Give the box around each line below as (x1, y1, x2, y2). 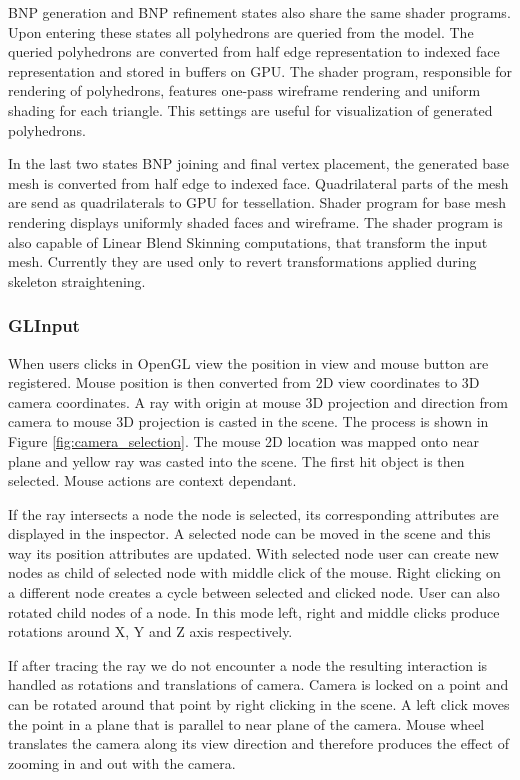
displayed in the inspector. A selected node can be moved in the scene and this (8, 523, 491, 544)
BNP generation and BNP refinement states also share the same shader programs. (8, 2, 511, 22)
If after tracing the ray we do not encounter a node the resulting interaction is (8, 654, 488, 675)
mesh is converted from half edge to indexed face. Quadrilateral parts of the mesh (8, 172, 509, 193)
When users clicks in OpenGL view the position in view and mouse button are (8, 352, 489, 373)
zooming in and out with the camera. (8, 752, 236, 773)
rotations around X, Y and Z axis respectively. (8, 621, 293, 642)
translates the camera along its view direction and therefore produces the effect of (8, 733, 510, 754)
